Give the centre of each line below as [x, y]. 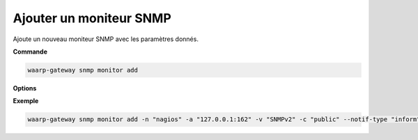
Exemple [26, 101]
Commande [30, 52]
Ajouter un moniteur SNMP [92, 18]
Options [25, 88]
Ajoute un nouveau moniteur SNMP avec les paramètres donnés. [106, 39]
